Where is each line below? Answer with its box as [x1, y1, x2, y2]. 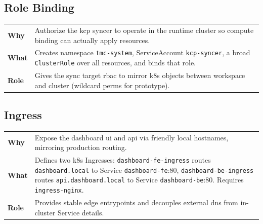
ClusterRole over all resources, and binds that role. [34, 57, 196, 68]
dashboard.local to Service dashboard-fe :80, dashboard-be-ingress [34, 164, 254, 175]
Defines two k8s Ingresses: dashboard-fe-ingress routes [34, 155, 211, 165]
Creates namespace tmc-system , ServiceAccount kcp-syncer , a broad [34, 47, 250, 58]
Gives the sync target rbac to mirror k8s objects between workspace [34, 69, 245, 80]
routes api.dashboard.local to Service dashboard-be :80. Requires [34, 174, 244, 185]
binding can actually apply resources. [34, 34, 150, 45]
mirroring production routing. [34, 142, 127, 153]
